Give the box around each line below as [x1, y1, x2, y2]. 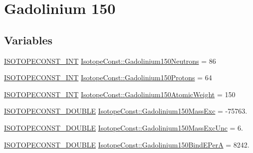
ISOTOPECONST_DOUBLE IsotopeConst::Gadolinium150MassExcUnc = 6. [4, 122, 244, 133]
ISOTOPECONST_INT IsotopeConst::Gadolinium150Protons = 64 [4, 72, 212, 83]
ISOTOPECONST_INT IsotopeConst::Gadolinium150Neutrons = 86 [4, 55, 216, 66]
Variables [4, 32, 53, 47]
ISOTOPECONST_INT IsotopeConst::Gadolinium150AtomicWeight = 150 [4, 89, 236, 99]
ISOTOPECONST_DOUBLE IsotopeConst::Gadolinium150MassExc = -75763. [4, 106, 248, 116]
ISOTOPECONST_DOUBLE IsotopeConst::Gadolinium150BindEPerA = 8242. [4, 139, 250, 150]
